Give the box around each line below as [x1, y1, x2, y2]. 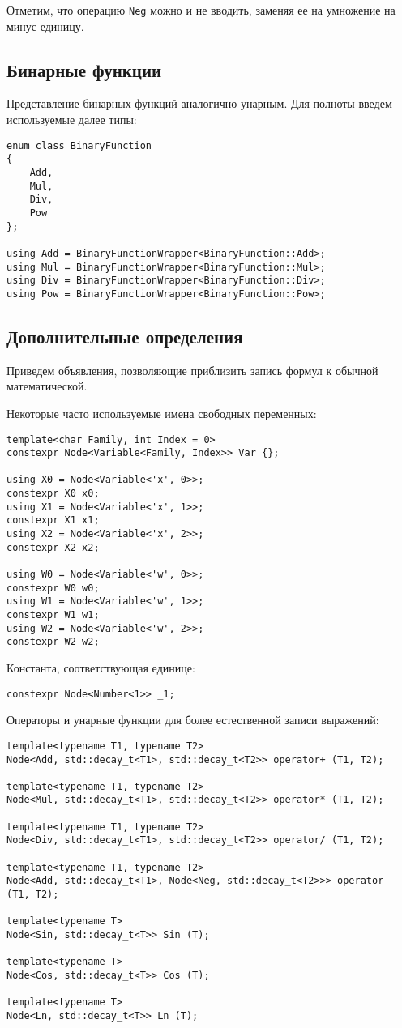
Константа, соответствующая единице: [6, 659, 195, 676]
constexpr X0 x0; [6, 488, 100, 500]
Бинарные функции [6, 57, 162, 82]
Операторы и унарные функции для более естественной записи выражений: [6, 711, 379, 728]
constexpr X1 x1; [6, 514, 100, 527]
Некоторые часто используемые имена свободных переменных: [6, 404, 317, 421]
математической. [6, 378, 88, 395]
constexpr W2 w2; [6, 636, 100, 648]
